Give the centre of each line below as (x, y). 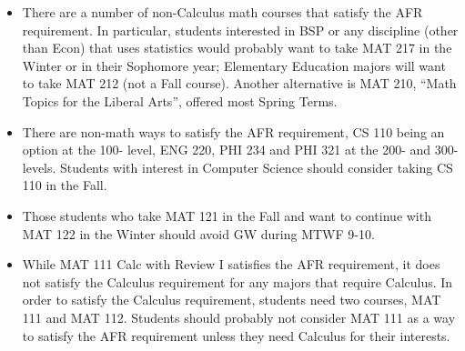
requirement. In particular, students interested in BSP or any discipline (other (240, 30)
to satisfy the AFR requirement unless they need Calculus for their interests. (236, 335)
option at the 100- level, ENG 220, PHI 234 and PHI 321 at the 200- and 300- (240, 150)
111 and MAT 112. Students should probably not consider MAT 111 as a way (239, 317)
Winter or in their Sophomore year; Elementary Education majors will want (234, 65)
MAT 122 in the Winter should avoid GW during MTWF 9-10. (198, 233)
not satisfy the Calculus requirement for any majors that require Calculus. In (238, 281)
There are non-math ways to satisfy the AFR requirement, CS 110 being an (233, 131)
